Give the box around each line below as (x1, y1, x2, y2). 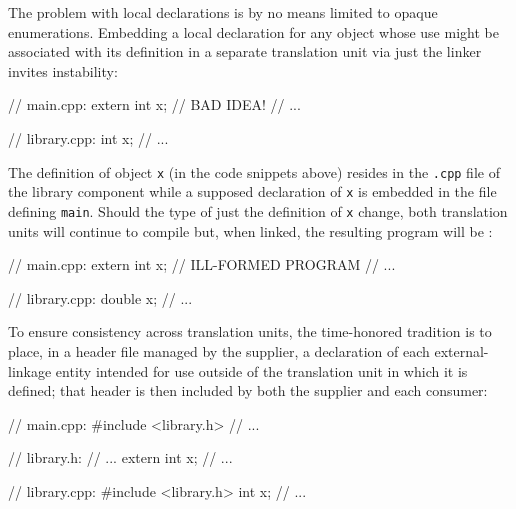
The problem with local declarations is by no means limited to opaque (8, 2, 438, 22)
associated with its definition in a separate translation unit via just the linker (8, 41, 482, 62)
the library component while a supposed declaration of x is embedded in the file (8, 181, 497, 202)
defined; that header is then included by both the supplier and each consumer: (8, 380, 488, 401)
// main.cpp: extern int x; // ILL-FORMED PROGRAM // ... (8, 254, 396, 275)
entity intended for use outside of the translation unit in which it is (55, 360, 468, 381)
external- (434, 340, 489, 361)
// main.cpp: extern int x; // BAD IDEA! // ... (8, 94, 301, 115)
